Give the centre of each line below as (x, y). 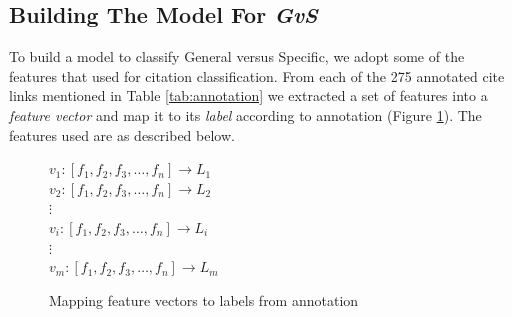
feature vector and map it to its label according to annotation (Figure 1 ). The (245, 114)
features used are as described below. (122, 134)
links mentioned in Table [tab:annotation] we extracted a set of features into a (248, 95)
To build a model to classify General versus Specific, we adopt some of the (237, 56)
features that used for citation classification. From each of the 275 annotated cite (257, 75)
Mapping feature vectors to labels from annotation (204, 299)
